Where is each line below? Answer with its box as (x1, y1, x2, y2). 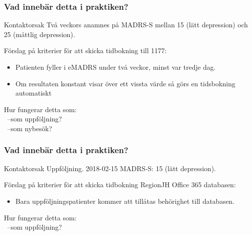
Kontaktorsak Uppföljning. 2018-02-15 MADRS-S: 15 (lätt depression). (4, 163, 216, 173)
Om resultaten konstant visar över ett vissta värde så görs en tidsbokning (15, 78, 235, 88)
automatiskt (15, 88, 52, 98)
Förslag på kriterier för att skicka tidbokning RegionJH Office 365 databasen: (4, 179, 236, 190)
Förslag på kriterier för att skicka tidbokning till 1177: (4, 45, 167, 56)
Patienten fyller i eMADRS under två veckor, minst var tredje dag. (15, 62, 216, 72)
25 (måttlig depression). (4, 29, 75, 39)
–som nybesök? (7, 123, 52, 133)
